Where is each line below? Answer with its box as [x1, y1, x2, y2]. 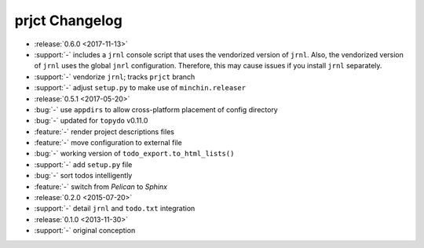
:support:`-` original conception [34, 226, 136, 235]
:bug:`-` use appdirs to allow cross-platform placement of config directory [34, 104, 278, 114]
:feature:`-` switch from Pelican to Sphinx [34, 181, 168, 191]
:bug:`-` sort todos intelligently [34, 171, 133, 181]
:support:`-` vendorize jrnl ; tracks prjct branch [34, 71, 196, 82]
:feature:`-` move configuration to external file [34, 138, 182, 148]
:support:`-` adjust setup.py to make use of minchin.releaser [34, 83, 247, 93]
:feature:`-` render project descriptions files [34, 126, 174, 137]
